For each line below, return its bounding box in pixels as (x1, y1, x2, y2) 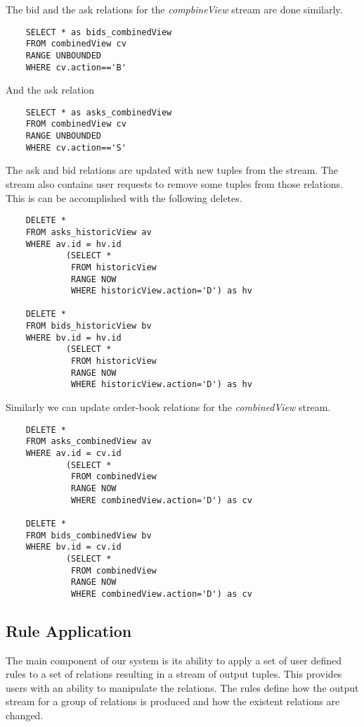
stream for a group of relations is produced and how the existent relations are (6, 694, 340, 709)
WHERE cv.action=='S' (25, 142, 126, 153)
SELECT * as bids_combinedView (25, 27, 172, 37)
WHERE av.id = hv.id (25, 239, 122, 249)
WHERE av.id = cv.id (25, 448, 122, 458)
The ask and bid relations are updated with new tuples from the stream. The (6, 163, 338, 177)
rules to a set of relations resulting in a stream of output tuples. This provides (6, 666, 342, 681)
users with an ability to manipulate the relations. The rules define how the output (6, 680, 359, 695)
